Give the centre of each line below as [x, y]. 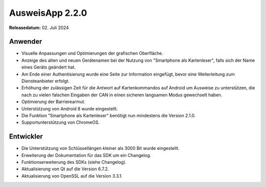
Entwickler [26, 136]
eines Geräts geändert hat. [49, 67]
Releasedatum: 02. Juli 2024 [39, 28]
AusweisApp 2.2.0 [48, 13]
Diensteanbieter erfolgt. [46, 81]
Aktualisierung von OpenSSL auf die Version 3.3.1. [72, 176]
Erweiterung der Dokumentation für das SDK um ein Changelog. [86, 155]
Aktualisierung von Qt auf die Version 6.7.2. [65, 169]
